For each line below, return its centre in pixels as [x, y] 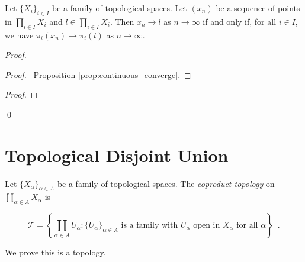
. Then [122, 21]
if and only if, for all [240, 21]
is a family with [150, 226]
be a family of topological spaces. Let [120, 8]
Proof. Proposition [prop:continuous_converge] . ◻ [98, 74]
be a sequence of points [258, 8]
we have [19, 35]
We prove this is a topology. [55, 252]
